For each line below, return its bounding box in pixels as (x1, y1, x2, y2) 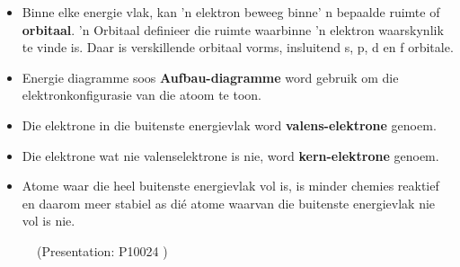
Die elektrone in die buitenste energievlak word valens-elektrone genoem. (22, 115, 437, 134)
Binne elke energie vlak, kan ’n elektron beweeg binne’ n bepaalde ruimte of (22, 3, 440, 21)
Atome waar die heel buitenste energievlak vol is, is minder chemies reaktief (22, 176, 439, 195)
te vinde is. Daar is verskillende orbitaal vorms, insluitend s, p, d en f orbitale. (22, 38, 454, 57)
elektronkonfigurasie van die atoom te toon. (22, 85, 261, 104)
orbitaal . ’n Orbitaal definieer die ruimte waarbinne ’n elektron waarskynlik (22, 20, 444, 39)
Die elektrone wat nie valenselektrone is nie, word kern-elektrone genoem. (22, 146, 439, 165)
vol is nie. (22, 211, 75, 230)
